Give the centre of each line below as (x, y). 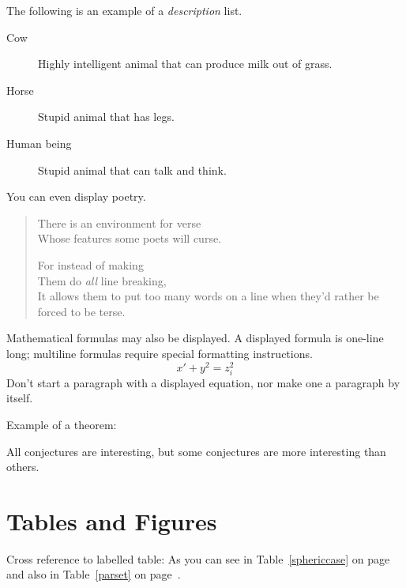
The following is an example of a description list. (124, 10)
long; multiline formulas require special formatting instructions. (160, 353)
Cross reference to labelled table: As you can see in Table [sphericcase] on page (198, 558)
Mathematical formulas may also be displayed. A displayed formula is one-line (195, 338)
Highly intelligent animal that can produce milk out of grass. (185, 64)
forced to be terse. (81, 311)
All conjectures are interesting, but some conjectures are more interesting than (196, 451)
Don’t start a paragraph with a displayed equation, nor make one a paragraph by (203, 382)
